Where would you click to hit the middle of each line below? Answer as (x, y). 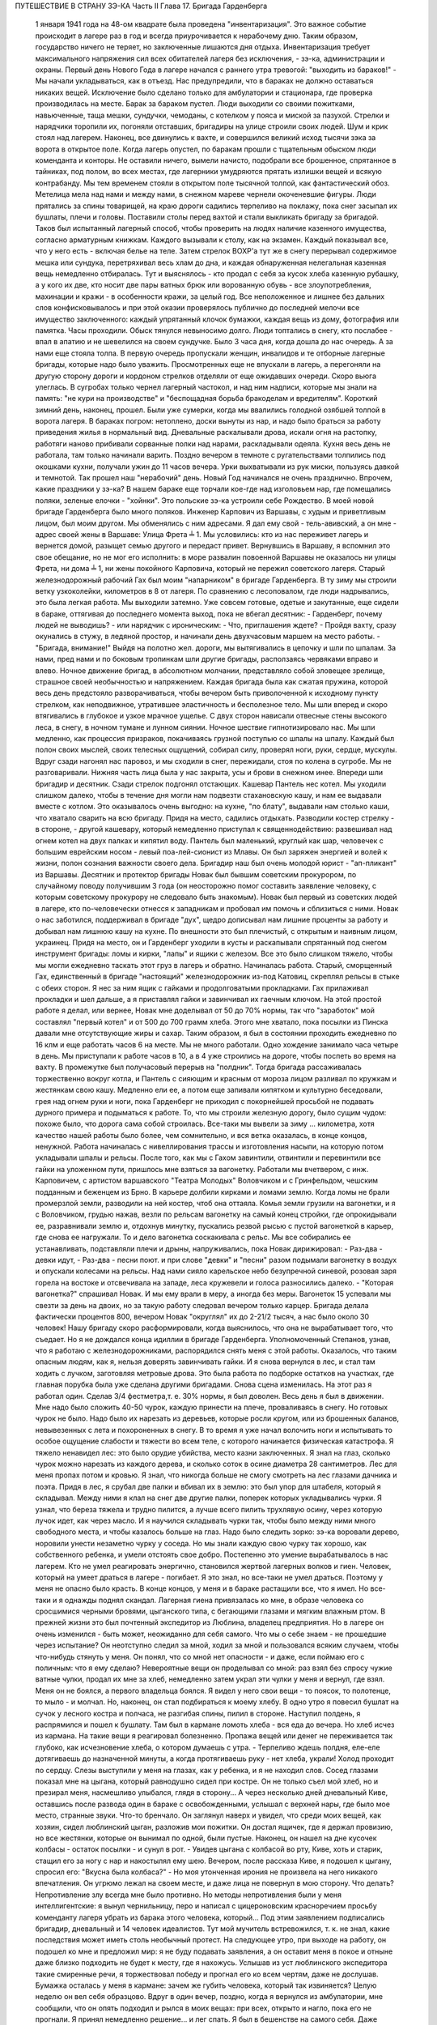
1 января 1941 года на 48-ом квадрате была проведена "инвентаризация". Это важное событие (201, 24)
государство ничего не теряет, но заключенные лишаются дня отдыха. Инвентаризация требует (203, 47)
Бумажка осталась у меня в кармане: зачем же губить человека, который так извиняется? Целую (206, 1985)
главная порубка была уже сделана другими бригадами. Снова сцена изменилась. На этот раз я (204, 1384)
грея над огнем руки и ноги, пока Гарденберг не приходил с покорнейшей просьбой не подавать (205, 1101)
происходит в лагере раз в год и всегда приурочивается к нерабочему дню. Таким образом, (197, 36)
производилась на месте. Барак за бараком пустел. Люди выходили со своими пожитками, (195, 104)
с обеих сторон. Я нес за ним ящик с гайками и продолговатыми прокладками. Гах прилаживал (202, 987)
